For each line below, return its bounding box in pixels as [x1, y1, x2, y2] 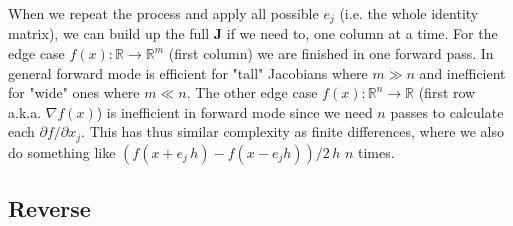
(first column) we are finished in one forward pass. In [168, 43, 494, 64]
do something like [8, 141, 116, 162]
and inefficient [419, 62, 506, 83]
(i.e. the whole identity [339, 3, 479, 23]
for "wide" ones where [8, 82, 140, 103]
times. [357, 141, 395, 162]
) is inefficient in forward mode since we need [96, 101, 373, 122]
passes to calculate [390, 101, 504, 122]
